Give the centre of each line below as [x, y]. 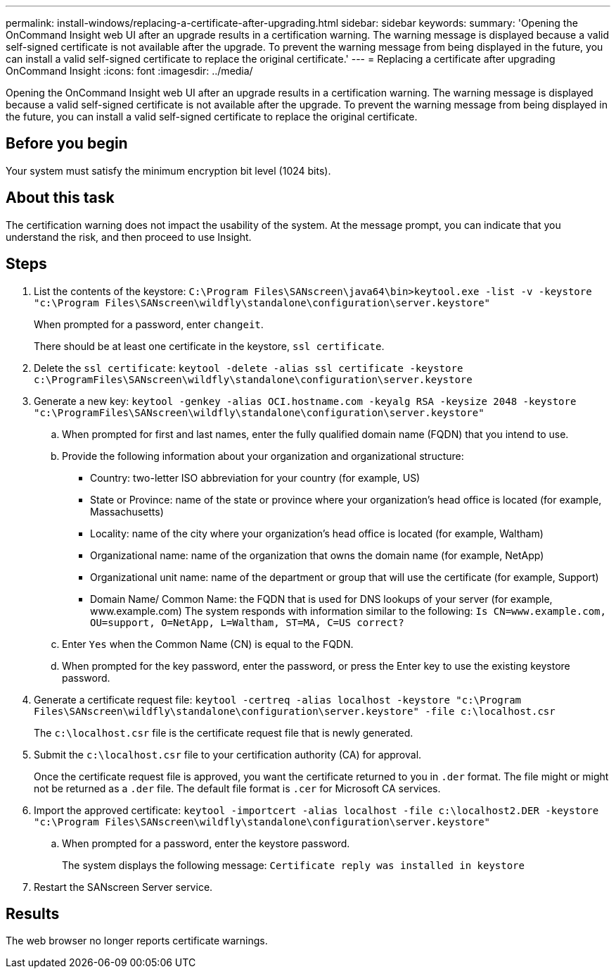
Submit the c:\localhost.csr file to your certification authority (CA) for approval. [228, 754]
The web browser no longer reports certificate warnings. [137, 941]
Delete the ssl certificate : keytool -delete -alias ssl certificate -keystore [249, 368]
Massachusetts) [127, 511]
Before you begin [67, 144]
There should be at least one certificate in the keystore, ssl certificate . [209, 346]
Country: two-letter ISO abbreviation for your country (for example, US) [255, 477]
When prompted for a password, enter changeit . [149, 324]
